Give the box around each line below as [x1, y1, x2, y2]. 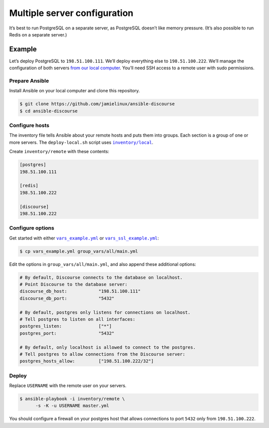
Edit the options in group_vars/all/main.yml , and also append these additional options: [9, 261, 196, 267]
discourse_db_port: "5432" [19, 295, 115, 301]
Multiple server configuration [9, 7, 134, 18]
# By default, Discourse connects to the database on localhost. [19, 274, 183, 280]
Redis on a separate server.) [9, 31, 67, 37]
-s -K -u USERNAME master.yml [35, 403, 110, 409]
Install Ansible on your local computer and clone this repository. [9, 88, 140, 94]
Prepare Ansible [9, 77, 49, 84]
